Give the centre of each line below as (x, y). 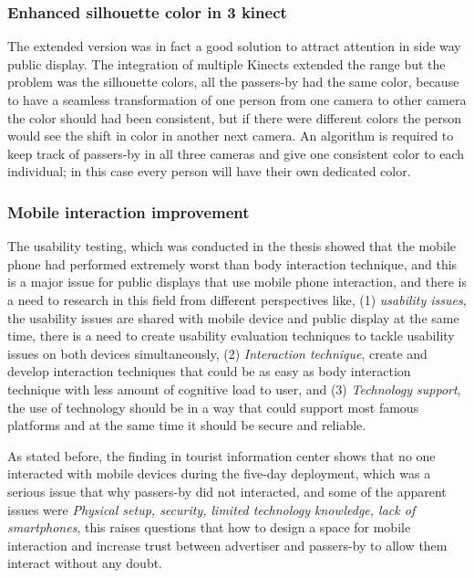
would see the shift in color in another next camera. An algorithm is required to (231, 136)
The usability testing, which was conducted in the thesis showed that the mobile (232, 246)
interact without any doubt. (85, 563)
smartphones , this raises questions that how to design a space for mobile (209, 527)
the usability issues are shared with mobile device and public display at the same (233, 317)
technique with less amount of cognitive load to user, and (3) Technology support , (234, 389)
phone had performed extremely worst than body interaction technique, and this (232, 263)
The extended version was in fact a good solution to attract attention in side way (234, 46)
